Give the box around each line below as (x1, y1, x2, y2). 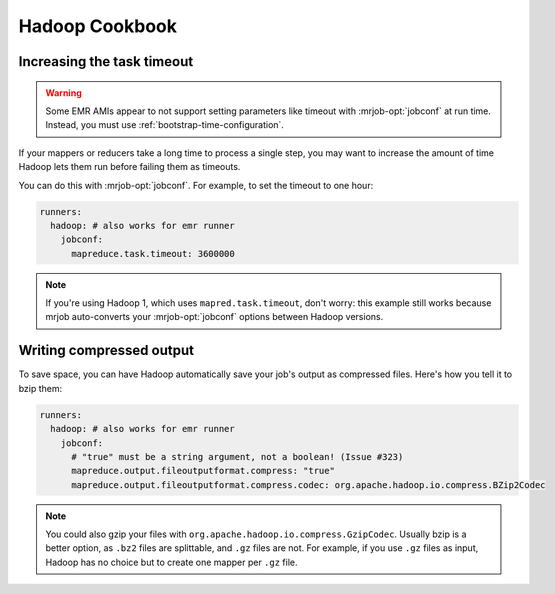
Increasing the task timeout (18, 53, 194, 70)
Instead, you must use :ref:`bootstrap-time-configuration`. (45, 119, 285, 131)
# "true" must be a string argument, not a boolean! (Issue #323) (71, 451, 404, 462)
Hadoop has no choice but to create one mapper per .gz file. (45, 556, 299, 568)
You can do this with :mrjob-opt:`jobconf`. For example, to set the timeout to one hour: (18, 179, 374, 191)
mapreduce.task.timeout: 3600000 (71, 248, 235, 259)
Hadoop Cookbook (18, 15, 177, 37)
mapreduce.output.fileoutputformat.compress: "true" (71, 465, 335, 477)
